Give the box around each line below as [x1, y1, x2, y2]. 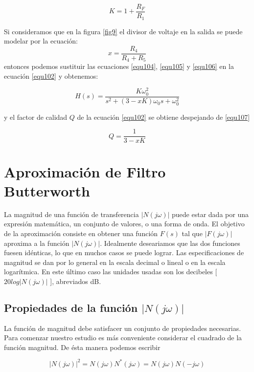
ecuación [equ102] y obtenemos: [4, 70, 98, 81]
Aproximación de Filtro [4, 161, 166, 181]
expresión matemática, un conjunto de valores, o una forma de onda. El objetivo [4, 219, 245, 229]
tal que [182, 228, 203, 238]
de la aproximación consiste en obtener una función [4, 228, 158, 238]
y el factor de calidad [4, 111, 68, 122]
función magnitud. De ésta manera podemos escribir [4, 342, 161, 352]
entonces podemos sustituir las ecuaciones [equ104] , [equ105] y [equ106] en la [4, 61, 234, 71]
